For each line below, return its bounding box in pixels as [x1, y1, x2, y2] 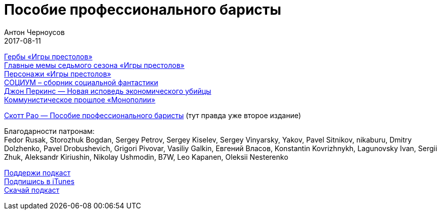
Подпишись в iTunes [4, 176, 75, 186]
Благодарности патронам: [4, 126, 95, 135]
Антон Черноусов [4, 27, 65, 37]
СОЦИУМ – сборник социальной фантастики [4, 78, 158, 87]
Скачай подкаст [4, 185, 60, 194]
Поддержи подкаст [4, 168, 70, 177]
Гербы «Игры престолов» [4, 52, 93, 61]
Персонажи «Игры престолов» [4, 69, 112, 78]
